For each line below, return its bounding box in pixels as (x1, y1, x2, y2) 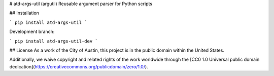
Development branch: (9, 28, 55, 35)
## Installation (9, 10, 39, 16)
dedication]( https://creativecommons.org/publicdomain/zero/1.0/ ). (9, 63, 148, 69)
